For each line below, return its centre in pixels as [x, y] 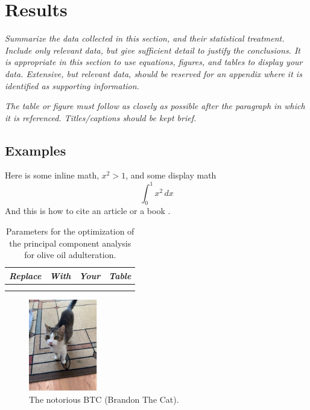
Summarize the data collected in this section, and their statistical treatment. [145, 38]
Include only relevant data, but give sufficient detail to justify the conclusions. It [153, 50]
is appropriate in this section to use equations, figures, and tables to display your [154, 62]
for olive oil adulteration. [70, 255]
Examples [36, 150]
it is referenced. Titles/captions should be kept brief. [101, 117]
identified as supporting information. [72, 85]
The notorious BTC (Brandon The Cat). [104, 399]
